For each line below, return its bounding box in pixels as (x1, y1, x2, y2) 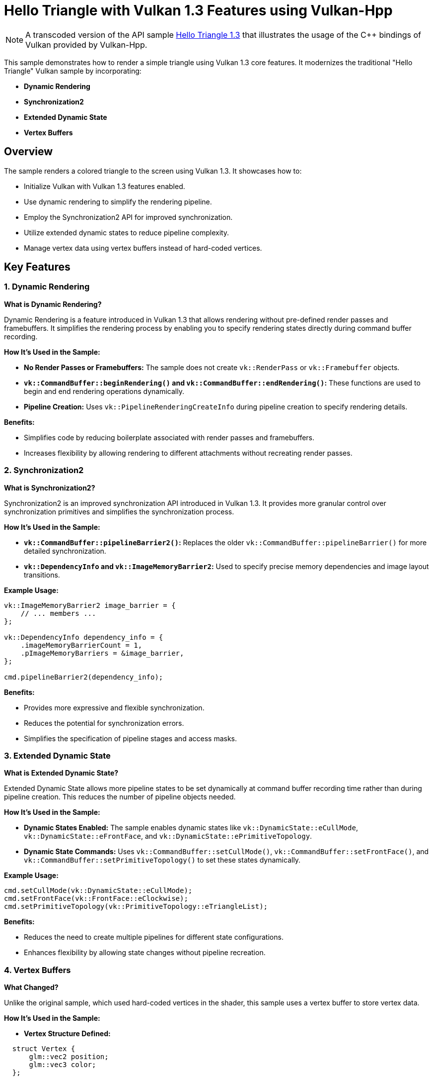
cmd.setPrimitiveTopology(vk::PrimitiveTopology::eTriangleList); (4, 902, 268, 911)
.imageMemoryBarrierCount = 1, (20, 641, 143, 649)
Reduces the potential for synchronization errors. (24, 718, 184, 727)
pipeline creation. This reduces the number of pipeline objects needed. (4, 792, 236, 801)
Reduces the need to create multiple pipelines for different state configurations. (24, 933, 284, 942)
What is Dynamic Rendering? (4, 299, 102, 308)
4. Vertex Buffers (4, 965, 71, 975)
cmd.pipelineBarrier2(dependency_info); (4, 673, 163, 681)
